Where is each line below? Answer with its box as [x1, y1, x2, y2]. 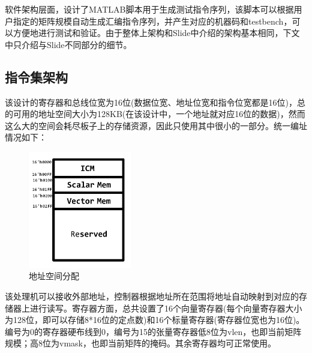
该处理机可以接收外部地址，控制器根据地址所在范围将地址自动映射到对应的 [5, 290, 299, 303]
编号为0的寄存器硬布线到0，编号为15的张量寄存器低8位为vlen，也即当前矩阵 [5, 325, 302, 337]
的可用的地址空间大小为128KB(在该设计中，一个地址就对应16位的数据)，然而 [5, 107, 305, 120]
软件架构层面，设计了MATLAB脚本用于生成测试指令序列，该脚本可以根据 [5, 3, 294, 15]
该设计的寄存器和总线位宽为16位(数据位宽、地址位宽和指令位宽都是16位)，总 [5, 95, 305, 108]
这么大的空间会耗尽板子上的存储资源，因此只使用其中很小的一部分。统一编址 [5, 119, 307, 131]
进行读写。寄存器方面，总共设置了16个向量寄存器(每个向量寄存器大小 [29, 301, 302, 314]
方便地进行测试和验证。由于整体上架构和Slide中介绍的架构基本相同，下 [13, 26, 292, 39]
